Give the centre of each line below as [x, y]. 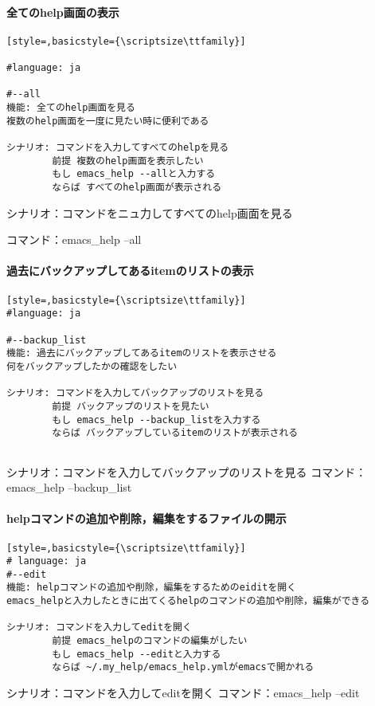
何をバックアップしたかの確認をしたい [92, 366]
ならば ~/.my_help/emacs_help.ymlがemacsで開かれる [183, 667]
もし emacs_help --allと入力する [134, 174]
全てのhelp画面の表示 [63, 12]
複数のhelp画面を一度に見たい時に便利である [108, 121]
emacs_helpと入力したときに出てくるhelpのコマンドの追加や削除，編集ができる [188, 601]
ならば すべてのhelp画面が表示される [137, 188]
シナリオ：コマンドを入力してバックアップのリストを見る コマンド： [187, 471]
